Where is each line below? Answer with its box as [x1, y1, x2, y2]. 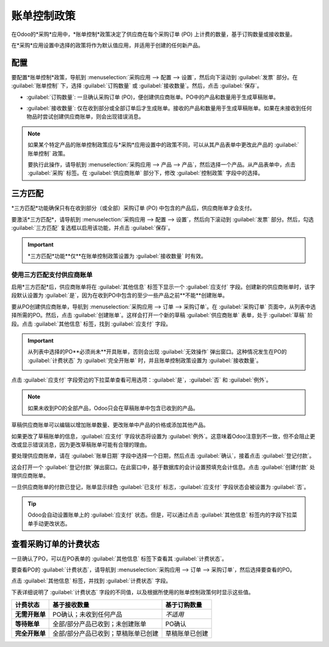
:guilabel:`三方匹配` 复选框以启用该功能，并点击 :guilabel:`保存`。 [11, 224, 174, 232]
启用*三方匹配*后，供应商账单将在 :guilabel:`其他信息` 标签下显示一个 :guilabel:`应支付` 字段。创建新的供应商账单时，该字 [11, 283, 316, 290]
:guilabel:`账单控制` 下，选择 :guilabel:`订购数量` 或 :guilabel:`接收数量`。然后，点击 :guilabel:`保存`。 [11, 82, 263, 90]
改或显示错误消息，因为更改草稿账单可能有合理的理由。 [11, 441, 150, 448]
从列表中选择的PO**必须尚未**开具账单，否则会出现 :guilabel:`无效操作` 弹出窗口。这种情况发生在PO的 [27, 348, 287, 356]
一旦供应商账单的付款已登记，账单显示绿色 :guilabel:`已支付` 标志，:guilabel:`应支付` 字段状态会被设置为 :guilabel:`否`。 [11, 483, 310, 490]
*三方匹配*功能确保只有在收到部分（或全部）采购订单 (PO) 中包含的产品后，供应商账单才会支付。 [11, 204, 255, 212]
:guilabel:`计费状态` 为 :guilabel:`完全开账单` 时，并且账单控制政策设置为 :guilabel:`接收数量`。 [27, 357, 262, 364]
